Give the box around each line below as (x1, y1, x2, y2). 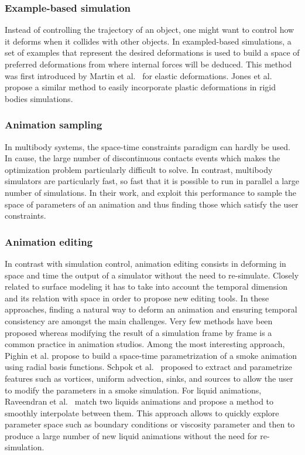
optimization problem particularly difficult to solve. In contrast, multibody (5, 163, 273, 175)
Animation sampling (5, 117, 102, 132)
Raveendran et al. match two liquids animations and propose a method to (5, 395, 274, 408)
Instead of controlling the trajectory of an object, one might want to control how (5, 23, 294, 36)
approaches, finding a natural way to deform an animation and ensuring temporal (5, 303, 297, 315)
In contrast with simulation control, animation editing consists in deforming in (5, 257, 286, 269)
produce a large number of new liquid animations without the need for (5, 429, 258, 442)
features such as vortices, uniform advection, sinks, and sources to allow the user (5, 372, 293, 384)
